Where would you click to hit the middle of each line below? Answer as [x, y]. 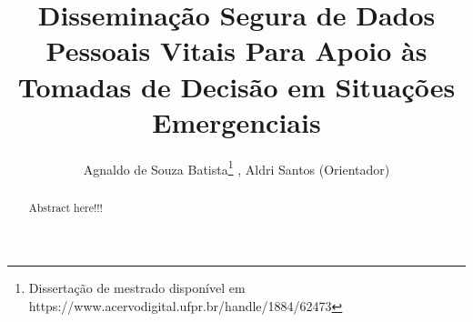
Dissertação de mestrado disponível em [137, 288]
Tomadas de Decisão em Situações [236, 86]
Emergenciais [236, 121]
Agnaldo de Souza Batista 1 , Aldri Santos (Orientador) [236, 167]
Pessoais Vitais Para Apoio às [236, 50]
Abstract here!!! [65, 207]
